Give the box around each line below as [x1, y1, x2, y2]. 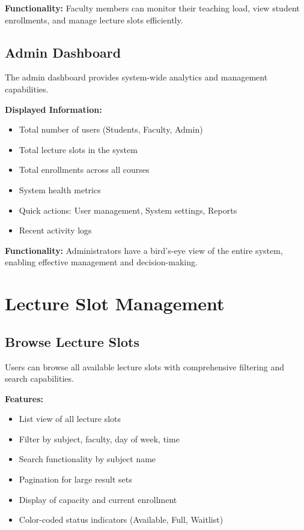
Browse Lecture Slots [5, 332, 139, 351]
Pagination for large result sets [19, 473, 132, 486]
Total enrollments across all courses [19, 163, 150, 176]
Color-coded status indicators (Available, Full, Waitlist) [19, 513, 223, 526]
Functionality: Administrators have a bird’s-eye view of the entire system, [5, 244, 283, 256]
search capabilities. [5, 372, 74, 385]
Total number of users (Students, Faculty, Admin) [19, 123, 203, 136]
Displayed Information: [5, 103, 102, 115]
